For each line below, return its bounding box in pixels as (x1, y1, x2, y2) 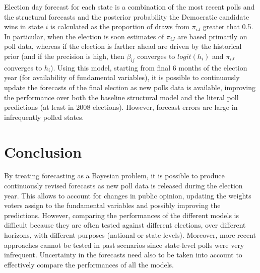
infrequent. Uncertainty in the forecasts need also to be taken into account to (4, 249, 242, 260)
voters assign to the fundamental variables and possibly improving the (4, 200, 221, 211)
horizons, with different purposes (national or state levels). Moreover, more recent (4, 230, 256, 240)
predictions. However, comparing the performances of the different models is (4, 210, 239, 220)
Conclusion (4, 141, 82, 162)
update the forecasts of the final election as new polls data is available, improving (4, 82, 256, 92)
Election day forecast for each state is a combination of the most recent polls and (4, 2, 255, 12)
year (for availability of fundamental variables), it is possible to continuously (4, 72, 240, 83)
